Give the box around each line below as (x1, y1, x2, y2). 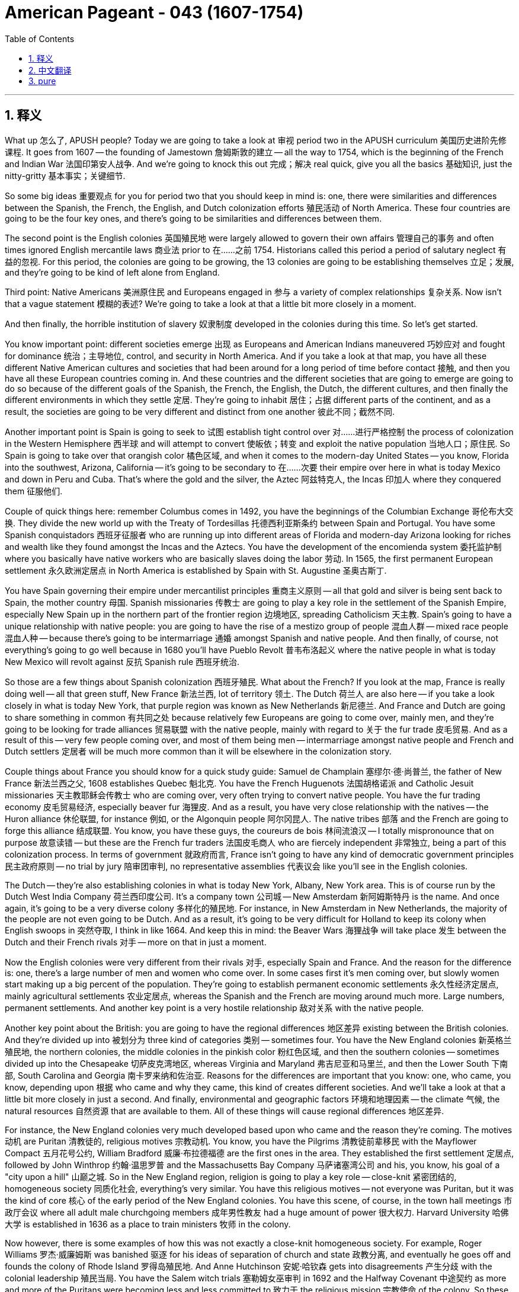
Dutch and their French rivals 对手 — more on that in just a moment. (5, 936, 267, 947)
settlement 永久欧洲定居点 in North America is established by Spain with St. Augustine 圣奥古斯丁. (5, 565, 387, 575)
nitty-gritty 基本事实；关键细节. (5, 170, 126, 181)
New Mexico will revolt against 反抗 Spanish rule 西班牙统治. (5, 656, 240, 667)
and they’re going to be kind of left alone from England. (5, 267, 220, 277)
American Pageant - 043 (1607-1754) (5, 2, 304, 23)
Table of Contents (5, 33, 75, 44)
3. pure (28, 75, 56, 86)
